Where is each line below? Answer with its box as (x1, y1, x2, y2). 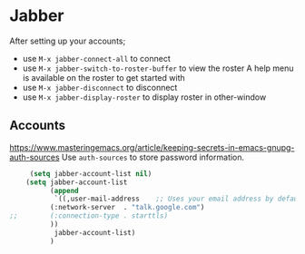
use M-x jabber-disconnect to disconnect (22, 82, 178, 93)
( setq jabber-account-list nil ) (29, 169, 152, 178)
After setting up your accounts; (9, 35, 126, 46)
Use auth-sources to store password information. (62, 151, 245, 162)
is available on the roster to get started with (22, 72, 185, 83)
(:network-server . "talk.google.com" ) (49, 203, 205, 212)
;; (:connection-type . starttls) (9, 211, 169, 220)
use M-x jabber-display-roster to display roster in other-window (22, 92, 267, 103)
